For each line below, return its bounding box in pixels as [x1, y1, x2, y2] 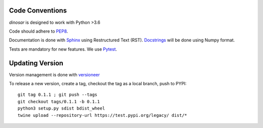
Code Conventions [9, 6, 67, 15]
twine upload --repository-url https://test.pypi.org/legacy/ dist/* [18, 112, 188, 118]
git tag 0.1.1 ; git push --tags [18, 92, 97, 97]
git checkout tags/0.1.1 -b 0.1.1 [18, 99, 100, 104]
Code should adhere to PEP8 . [9, 28, 68, 34]
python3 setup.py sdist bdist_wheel [18, 106, 105, 111]
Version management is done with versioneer [9, 72, 100, 77]
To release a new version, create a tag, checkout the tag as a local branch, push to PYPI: [9, 80, 187, 86]
